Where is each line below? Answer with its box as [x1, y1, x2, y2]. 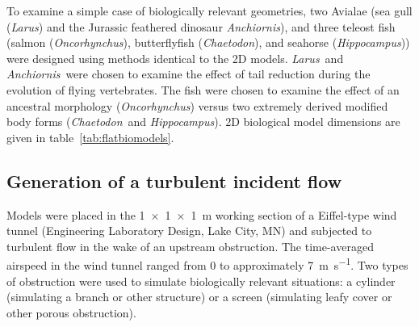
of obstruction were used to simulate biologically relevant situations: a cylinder [6, 272, 396, 289]
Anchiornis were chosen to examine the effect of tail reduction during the [6, 65, 371, 82]
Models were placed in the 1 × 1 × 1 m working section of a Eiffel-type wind [6, 206, 397, 223]
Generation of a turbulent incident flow [6, 168, 342, 193]
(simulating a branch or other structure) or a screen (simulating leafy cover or [6, 288, 392, 305]
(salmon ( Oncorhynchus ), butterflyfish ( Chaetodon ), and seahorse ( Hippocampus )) [6, 34, 410, 51]
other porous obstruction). [6, 304, 136, 321]
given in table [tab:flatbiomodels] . [6, 128, 174, 145]
